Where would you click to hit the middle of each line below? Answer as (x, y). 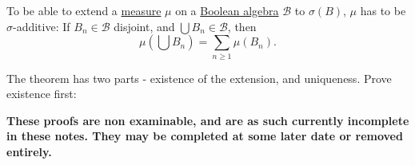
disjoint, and (144, 26)
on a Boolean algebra (227, 10)
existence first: (42, 94)
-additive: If (42, 26)
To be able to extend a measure (84, 10)
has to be (383, 10)
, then (242, 26)
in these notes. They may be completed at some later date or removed (205, 136)
